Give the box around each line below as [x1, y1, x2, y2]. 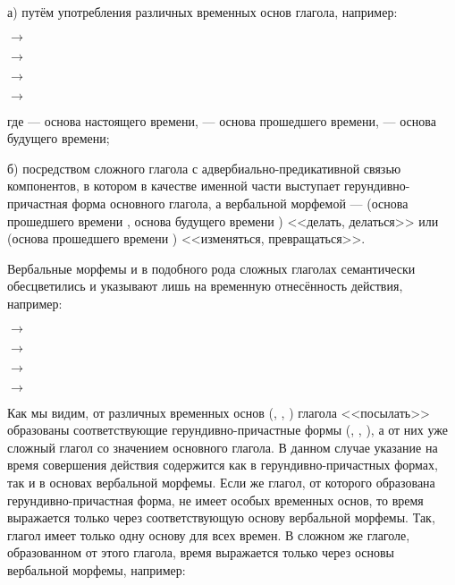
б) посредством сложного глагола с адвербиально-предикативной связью [7, 158, 401, 177]
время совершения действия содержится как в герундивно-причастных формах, [7, 455, 438, 474]
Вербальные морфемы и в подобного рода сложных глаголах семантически [7, 259, 416, 277]
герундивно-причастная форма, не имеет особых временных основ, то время [7, 490, 424, 509]
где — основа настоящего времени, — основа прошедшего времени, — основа [7, 111, 436, 130]
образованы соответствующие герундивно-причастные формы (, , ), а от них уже [7, 420, 449, 439]
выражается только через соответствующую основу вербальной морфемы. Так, [7, 508, 435, 527]
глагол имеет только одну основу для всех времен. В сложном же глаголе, [7, 525, 410, 544]
